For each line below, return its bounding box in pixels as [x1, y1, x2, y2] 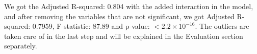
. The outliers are [195, 21, 249, 31]
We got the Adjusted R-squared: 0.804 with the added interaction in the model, [4, 1, 253, 11]
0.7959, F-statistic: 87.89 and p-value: [32, 21, 150, 31]
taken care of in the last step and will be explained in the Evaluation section [4, 30, 243, 41]
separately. [4, 40, 37, 51]
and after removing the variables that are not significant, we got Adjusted [4, 11, 235, 21]
